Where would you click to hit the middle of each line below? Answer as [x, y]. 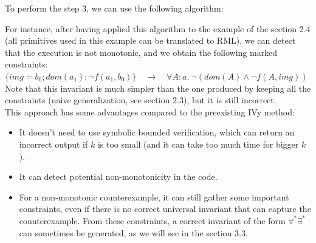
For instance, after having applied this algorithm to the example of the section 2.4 [158, 28]
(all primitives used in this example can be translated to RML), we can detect [150, 40]
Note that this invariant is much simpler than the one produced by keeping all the [158, 88]
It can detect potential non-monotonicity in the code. [118, 176]
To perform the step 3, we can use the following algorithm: [114, 8]
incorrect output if [53, 144]
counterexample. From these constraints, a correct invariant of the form [152, 220]
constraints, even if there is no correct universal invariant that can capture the [165, 209]
